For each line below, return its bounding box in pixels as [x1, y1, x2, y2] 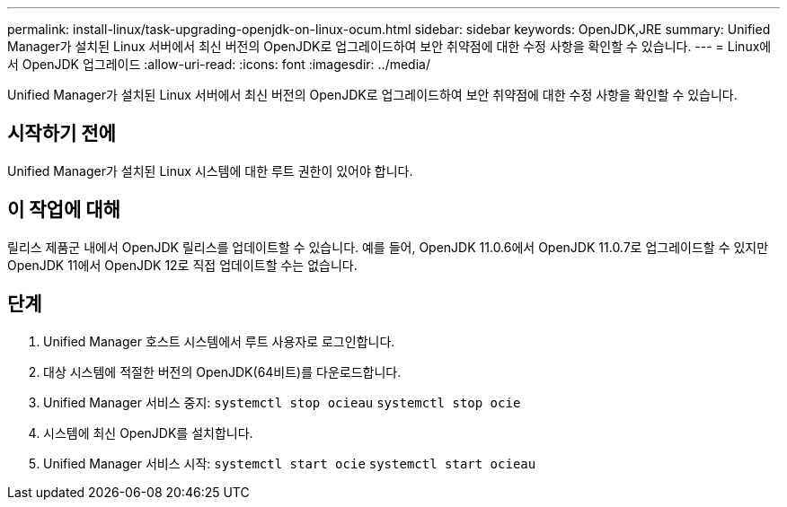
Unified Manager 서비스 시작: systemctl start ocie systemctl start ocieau [43, 455, 536, 471]
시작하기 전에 [7, 122, 116, 145]
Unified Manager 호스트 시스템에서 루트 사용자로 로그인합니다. [43, 333, 395, 349]
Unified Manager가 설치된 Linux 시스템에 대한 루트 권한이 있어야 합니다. [7, 162, 413, 179]
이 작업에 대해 [7, 198, 120, 222]
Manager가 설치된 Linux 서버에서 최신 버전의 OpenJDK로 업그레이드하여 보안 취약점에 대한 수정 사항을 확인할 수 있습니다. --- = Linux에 [7, 39, 772, 54]
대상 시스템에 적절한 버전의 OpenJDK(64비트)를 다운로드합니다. [43, 363, 402, 380]
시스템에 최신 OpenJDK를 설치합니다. [43, 424, 253, 441]
